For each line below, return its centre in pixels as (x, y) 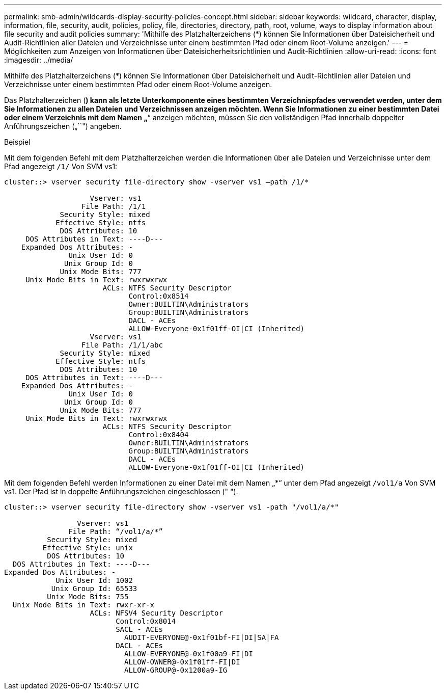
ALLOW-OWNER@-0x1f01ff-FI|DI (182, 662)
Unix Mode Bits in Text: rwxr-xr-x (83, 605)
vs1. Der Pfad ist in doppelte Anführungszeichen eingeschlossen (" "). (121, 491)
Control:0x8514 (159, 296)
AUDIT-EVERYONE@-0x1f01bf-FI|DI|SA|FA (202, 637)
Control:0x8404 (159, 435)
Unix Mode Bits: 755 (88, 597)
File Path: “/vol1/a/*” (116, 531)
